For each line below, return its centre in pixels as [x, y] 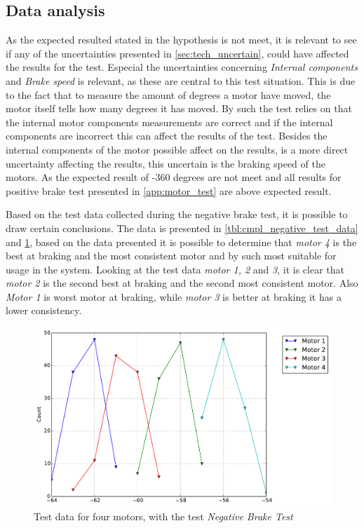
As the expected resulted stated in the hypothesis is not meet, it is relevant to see [181, 40]
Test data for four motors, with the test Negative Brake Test [163, 516]
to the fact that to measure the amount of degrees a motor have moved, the [168, 94]
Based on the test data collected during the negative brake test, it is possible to [177, 214]
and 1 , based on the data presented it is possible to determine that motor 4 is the [181, 242]
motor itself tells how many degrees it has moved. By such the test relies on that [179, 108]
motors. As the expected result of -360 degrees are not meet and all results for [174, 177]
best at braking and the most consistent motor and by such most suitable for [171, 256]
